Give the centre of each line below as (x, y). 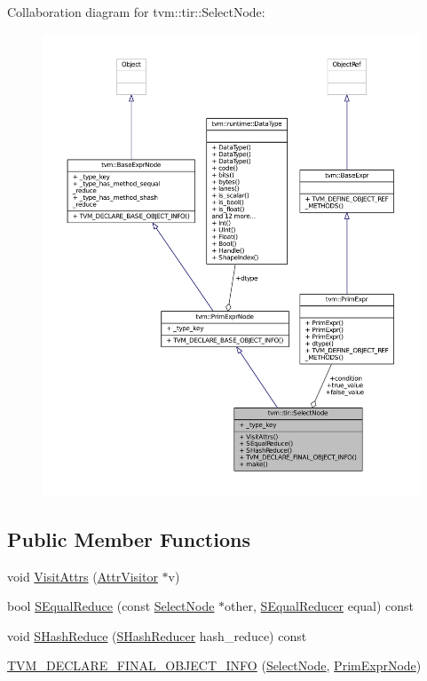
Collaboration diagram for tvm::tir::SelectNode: (136, 12)
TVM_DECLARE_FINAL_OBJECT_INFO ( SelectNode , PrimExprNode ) (214, 665)
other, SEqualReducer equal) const (320, 606)
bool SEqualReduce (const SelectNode (111, 606)
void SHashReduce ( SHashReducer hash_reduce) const (157, 635)
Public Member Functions (129, 538)
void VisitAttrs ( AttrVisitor (83, 576)
